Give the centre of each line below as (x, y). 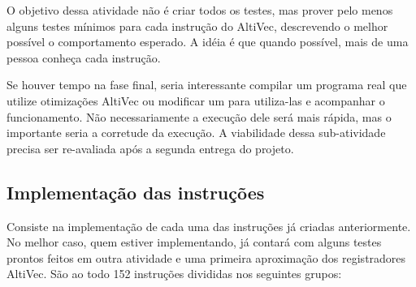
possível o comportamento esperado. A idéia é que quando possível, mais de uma (208, 42)
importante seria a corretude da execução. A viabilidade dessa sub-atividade (196, 133)
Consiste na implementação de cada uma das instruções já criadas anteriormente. (209, 226)
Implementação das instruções (136, 192)
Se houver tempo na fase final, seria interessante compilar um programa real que (207, 85)
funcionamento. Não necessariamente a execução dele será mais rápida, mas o (199, 116)
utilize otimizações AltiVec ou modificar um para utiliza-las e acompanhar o (196, 100)
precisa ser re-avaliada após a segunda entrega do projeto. (150, 148)
